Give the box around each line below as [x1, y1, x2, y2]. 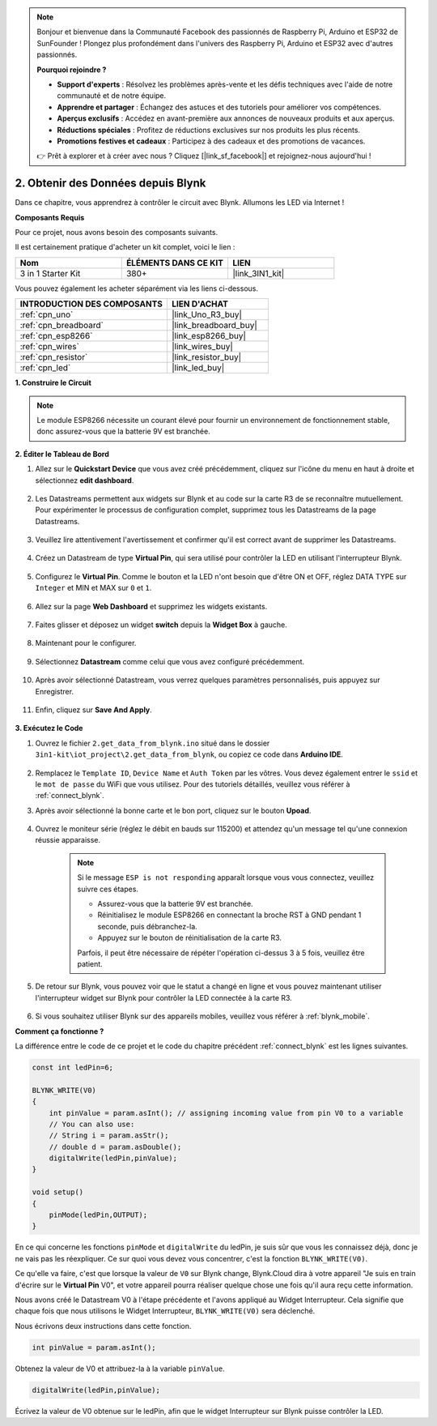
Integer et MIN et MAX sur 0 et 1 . [35, 583, 152, 593]
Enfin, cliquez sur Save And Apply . [35, 705, 153, 715]
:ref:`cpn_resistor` [19, 352, 88, 363]
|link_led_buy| [171, 362, 225, 374]
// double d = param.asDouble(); [49, 1142, 182, 1151]
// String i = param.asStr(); [49, 1131, 169, 1140]
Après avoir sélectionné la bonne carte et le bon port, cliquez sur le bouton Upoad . [35, 805, 312, 815]
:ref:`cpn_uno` [19, 309, 74, 320]
